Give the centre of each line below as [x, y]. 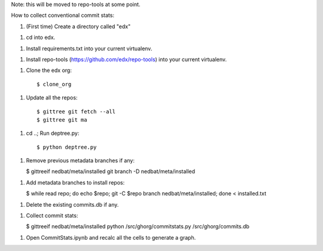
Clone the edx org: [49, 70]
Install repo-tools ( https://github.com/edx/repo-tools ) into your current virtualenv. [127, 59]
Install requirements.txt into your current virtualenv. [89, 49]
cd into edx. [41, 37]
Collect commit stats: [52, 216]
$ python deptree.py [67, 147]
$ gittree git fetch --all [76, 111]
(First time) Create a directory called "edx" [78, 26]
